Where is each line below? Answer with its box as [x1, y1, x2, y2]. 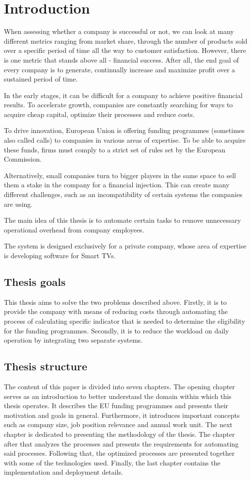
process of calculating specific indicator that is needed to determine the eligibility [4, 315, 245, 326]
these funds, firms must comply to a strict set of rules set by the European [4, 144, 226, 154]
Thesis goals [4, 274, 66, 289]
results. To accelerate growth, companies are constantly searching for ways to [4, 99, 233, 110]
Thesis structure [4, 359, 87, 374]
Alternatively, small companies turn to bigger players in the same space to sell [4, 170, 236, 180]
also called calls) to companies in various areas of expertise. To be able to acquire [4, 135, 246, 145]
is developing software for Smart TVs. [4, 250, 116, 260]
